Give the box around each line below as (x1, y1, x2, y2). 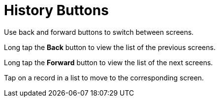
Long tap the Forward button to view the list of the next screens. (4, 58, 213, 67)
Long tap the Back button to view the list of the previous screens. (4, 43, 216, 51)
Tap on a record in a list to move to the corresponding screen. (4, 73, 204, 82)
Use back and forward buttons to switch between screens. (4, 27, 194, 36)
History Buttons (4, 2, 109, 19)
